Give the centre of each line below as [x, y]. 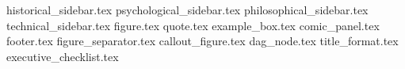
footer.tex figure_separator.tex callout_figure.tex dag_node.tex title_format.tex [202, 41]
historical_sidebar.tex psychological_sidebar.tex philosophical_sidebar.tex [187, 10]
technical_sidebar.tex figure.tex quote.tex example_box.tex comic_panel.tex [193, 25]
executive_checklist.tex [63, 56]
